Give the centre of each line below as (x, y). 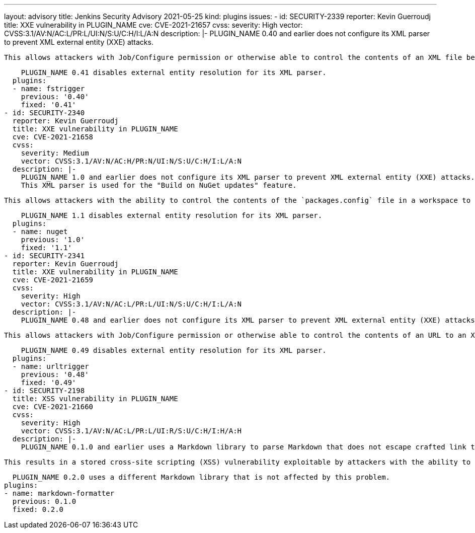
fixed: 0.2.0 (38, 509)
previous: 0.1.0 (44, 501)
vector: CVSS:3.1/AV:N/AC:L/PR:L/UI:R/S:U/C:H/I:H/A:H (131, 431)
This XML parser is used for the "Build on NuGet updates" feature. (159, 185)
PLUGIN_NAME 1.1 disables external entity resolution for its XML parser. (172, 215)
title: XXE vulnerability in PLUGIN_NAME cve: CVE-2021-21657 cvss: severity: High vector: (153, 25)
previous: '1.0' (53, 240)
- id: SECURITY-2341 (45, 256)
